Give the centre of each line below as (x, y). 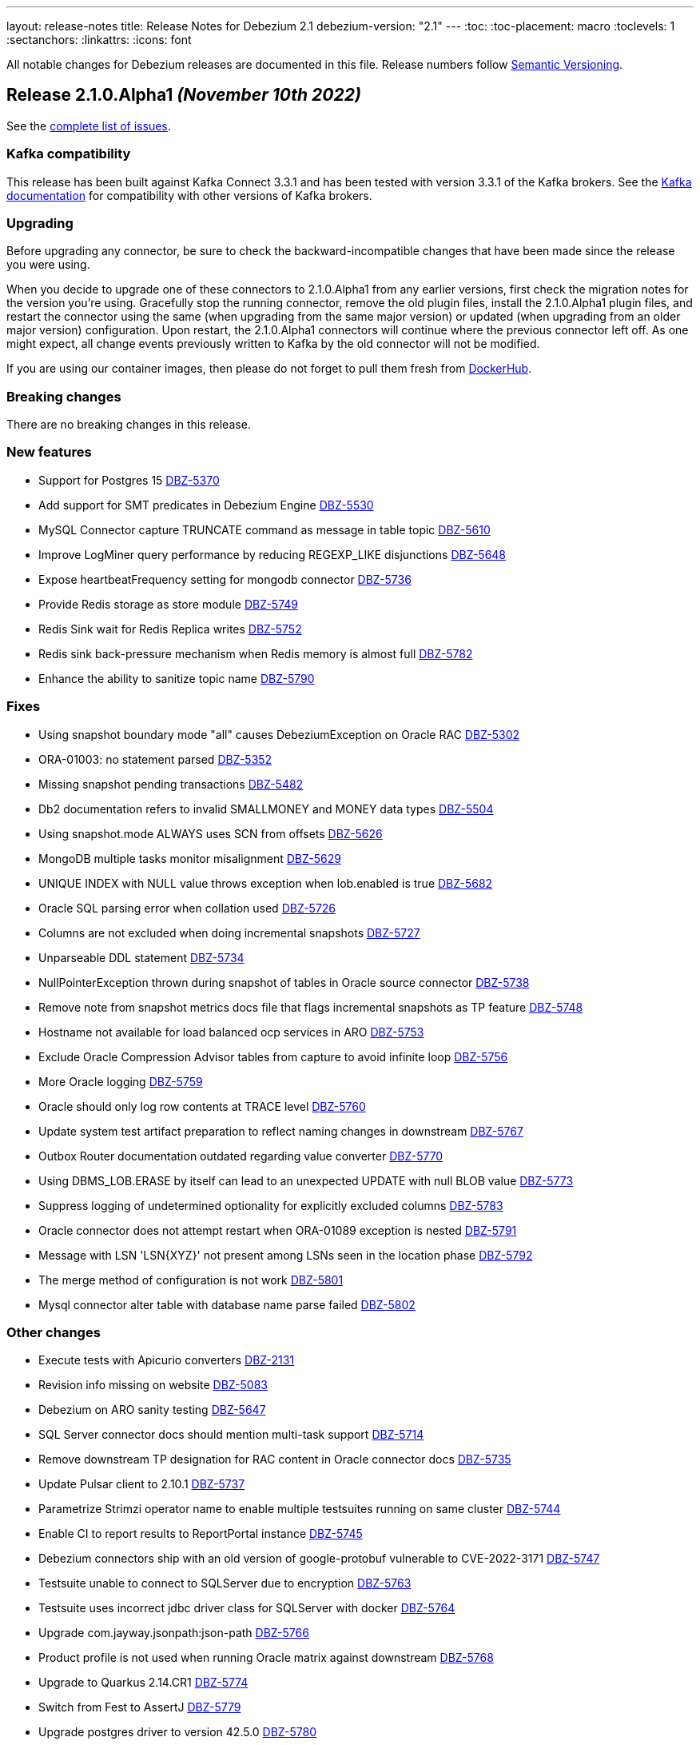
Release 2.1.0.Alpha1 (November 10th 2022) (184, 95)
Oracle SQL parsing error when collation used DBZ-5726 (187, 908)
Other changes (54, 1332)
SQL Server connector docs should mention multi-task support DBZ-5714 (231, 1435)
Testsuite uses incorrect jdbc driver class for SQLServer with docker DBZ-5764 (247, 1608)
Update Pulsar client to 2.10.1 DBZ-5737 (142, 1484)
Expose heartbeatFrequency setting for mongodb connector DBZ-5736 (225, 579)
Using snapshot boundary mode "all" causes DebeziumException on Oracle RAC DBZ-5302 (279, 734)
